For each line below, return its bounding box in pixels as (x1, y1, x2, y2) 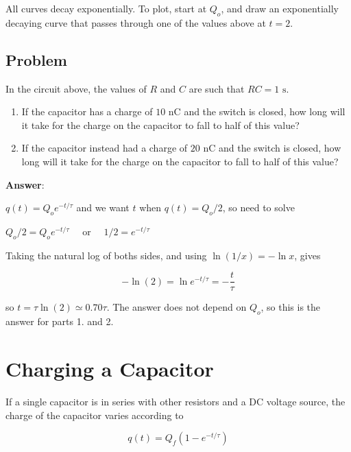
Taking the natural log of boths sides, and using (5, 248, 207, 262)
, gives (294, 248, 321, 262)
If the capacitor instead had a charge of (21, 141, 188, 155)
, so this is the (261, 300, 321, 314)
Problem (5, 49, 67, 70)
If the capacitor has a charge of (21, 104, 153, 119)
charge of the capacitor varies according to (5, 407, 184, 422)
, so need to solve (222, 200, 295, 215)
